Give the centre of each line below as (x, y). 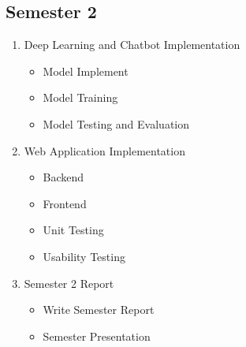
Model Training (80, 97)
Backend (63, 177)
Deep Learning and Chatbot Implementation (132, 45)
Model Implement (86, 71)
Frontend (65, 203)
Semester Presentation (97, 336)
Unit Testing (73, 230)
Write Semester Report (99, 310)
